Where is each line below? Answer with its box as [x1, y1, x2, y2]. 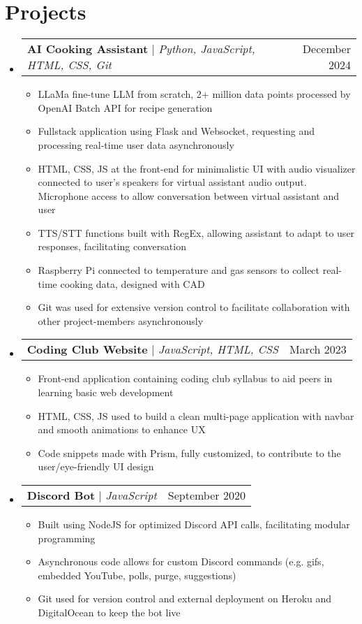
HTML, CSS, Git [27, 57, 112, 73]
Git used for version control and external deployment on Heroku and [38, 591, 332, 606]
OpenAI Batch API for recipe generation [38, 100, 213, 115]
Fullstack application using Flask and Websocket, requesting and [38, 124, 315, 138]
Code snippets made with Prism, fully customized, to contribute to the [38, 445, 341, 460]
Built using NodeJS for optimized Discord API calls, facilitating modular [38, 517, 350, 531]
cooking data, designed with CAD [60, 276, 205, 291]
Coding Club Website [27, 341, 148, 358]
